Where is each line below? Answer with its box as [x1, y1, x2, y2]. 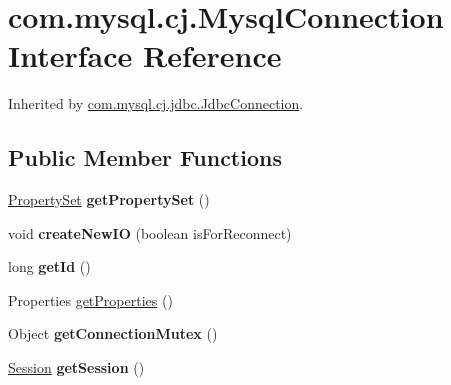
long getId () [8, 256, 91, 277]
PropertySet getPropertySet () [8, 189, 210, 210]
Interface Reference [8, 35, 282, 76]
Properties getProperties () [8, 289, 173, 310]
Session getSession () [8, 357, 145, 378]
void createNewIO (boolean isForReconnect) [8, 222, 292, 243]
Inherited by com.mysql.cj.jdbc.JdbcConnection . [8, 93, 304, 114]
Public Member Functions [8, 142, 282, 173]
